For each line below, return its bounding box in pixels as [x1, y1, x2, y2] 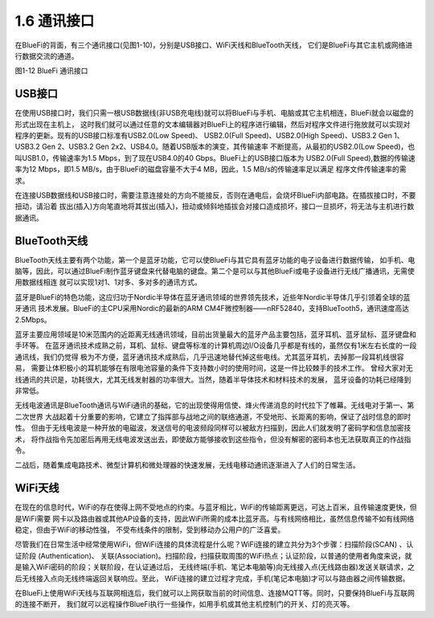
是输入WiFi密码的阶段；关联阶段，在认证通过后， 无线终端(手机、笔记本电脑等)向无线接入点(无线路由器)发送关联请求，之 [14, 563, 416, 572]
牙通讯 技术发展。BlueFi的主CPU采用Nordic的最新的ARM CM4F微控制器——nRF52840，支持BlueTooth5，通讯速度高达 [14, 304, 410, 313]
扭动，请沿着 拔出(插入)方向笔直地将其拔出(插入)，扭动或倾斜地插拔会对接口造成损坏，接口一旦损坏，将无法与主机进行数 [14, 202, 415, 211]
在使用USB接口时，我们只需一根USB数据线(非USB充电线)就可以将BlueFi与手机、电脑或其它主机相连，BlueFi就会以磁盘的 [14, 108, 414, 118]
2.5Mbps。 [14, 314, 51, 325]
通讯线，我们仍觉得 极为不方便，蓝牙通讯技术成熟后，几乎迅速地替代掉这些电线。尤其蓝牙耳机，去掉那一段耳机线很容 [14, 352, 404, 362]
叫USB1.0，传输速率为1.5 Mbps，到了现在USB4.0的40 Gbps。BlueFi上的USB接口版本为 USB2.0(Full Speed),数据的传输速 [14, 153, 416, 162]
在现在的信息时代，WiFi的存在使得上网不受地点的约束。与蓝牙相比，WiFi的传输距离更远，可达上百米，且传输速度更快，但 [14, 502, 417, 512]
